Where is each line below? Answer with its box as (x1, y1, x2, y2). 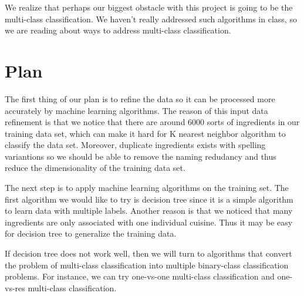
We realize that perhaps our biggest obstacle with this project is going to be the (5, 1, 293, 13)
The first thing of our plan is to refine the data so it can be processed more (5, 92, 275, 105)
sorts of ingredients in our (207, 116, 300, 128)
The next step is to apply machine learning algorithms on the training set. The (5, 181, 289, 194)
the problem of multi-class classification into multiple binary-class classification (5, 258, 289, 271)
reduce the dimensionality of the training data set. (5, 162, 185, 174)
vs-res (5, 281, 25, 294)
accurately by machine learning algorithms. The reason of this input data (5, 104, 268, 116)
